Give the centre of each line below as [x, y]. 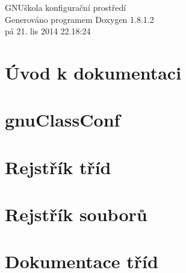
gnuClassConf [63, 120]
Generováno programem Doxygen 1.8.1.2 [79, 19]
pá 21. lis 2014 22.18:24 [48, 31]
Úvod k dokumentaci [93, 72]
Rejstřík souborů [76, 214]
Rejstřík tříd [58, 167]
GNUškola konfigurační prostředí [66, 7]
